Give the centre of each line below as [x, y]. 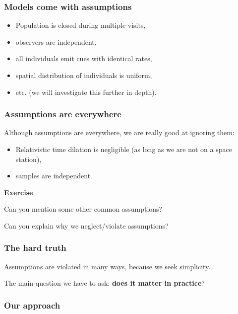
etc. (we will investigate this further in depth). [86, 92]
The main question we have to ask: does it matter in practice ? [104, 283]
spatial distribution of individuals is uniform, [84, 75]
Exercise [19, 192]
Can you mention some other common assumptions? [83, 209]
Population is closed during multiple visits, [81, 25]
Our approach [32, 305]
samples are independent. [54, 176]
